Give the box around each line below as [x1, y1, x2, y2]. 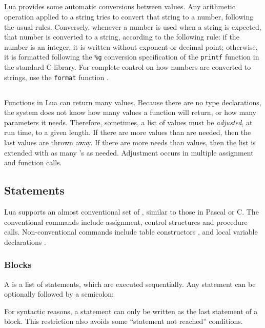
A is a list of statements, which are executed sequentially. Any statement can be [4, 278, 256, 289]
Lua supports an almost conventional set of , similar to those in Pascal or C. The [4, 206, 259, 217]
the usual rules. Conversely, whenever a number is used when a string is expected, [4, 21, 261, 32]
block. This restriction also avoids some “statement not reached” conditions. [4, 316, 243, 326]
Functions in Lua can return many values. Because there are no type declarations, [4, 97, 261, 107]
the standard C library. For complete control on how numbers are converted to [4, 62, 251, 72]
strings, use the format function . [4, 71, 109, 82]
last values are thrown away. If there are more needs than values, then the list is [4, 137, 256, 148]
